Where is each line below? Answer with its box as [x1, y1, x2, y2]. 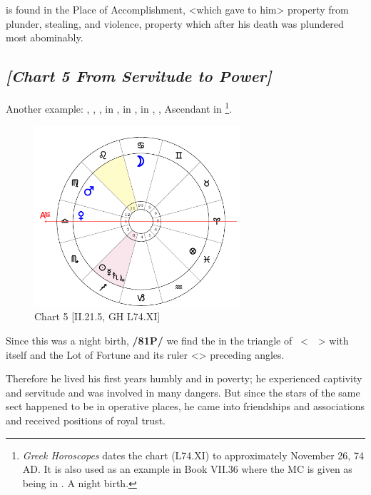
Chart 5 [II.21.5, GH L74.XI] [34, 309, 161, 324]
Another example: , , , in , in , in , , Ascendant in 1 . [6, 98, 233, 116]
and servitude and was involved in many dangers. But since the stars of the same [6, 384, 360, 399]
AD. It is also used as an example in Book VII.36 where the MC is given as [22, 461, 352, 476]
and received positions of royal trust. [6, 412, 166, 427]
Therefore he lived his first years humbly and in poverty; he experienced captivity [6, 371, 362, 386]
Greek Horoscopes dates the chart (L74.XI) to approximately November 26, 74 [22, 447, 364, 462]
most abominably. [6, 30, 83, 45]
